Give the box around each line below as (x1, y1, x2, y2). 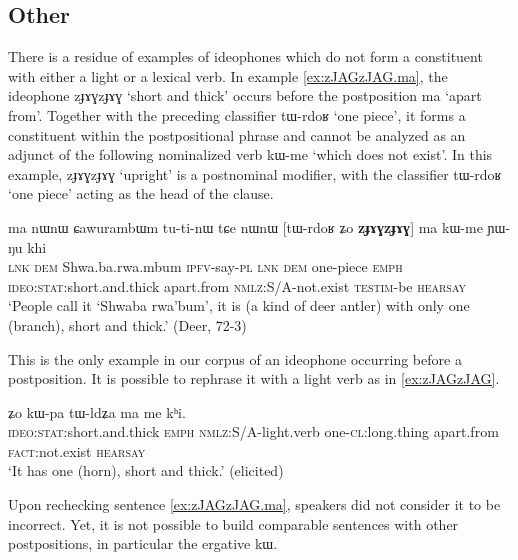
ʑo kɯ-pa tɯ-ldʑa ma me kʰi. (8, 401, 186, 422)
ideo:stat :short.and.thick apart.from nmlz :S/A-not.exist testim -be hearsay (8, 275, 467, 296)
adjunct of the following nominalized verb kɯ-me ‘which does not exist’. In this (8, 144, 493, 165)
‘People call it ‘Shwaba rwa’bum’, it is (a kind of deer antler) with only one (8, 295, 470, 316)
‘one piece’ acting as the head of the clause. (8, 183, 274, 204)
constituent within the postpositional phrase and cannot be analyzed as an (8, 124, 466, 145)
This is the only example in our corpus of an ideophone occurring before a (8, 348, 462, 369)
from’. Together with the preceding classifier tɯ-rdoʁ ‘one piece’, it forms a (8, 104, 466, 125)
